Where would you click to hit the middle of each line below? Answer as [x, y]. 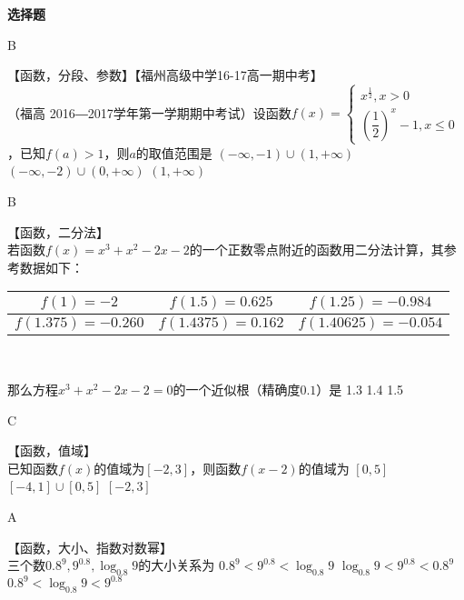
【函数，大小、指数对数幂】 [90, 547]
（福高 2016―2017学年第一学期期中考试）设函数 [149, 112]
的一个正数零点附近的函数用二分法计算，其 [316, 250]
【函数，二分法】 [58, 231]
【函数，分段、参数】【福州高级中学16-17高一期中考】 [165, 75]
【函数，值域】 [52, 450]
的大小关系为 [177, 565]
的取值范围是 [174, 152]
